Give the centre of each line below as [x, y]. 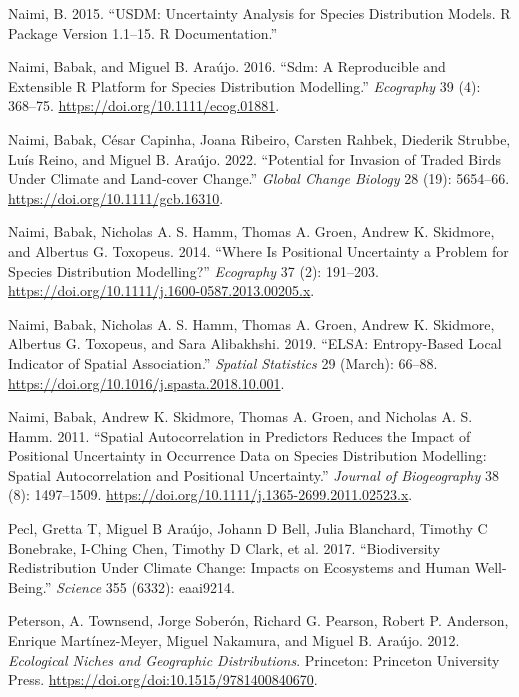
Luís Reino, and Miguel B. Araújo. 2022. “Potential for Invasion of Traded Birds [254, 158]
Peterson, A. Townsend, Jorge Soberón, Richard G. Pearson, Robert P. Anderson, [258, 620]
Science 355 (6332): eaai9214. [145, 586]
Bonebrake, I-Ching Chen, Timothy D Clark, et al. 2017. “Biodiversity [224, 547]
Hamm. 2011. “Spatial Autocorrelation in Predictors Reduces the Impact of [239, 435]
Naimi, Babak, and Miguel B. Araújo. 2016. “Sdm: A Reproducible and [227, 66]
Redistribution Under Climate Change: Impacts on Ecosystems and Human [239, 567]
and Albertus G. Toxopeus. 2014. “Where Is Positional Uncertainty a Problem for [258, 250]
